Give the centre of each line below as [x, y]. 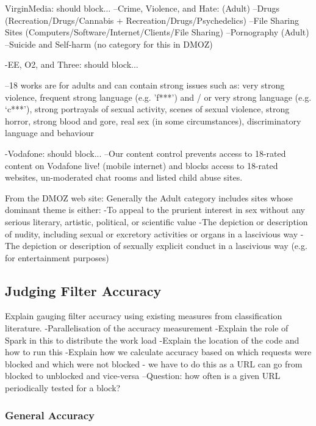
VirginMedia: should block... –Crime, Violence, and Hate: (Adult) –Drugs [142, 8]
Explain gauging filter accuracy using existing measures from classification [144, 316]
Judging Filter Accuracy [83, 290]
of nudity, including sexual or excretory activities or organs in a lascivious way [152, 233]
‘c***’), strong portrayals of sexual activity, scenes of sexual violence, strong [147, 109]
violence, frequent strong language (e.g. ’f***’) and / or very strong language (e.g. [158, 97]
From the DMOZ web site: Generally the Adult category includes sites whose [149, 197]
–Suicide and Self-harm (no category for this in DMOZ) [109, 44]
